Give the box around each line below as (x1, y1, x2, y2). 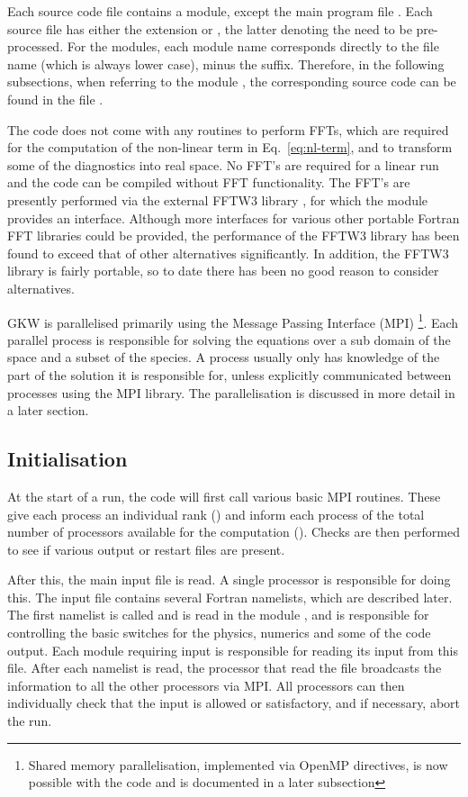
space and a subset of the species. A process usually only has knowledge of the (7, 348, 440, 367)
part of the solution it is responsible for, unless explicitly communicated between (7, 365, 452, 384)
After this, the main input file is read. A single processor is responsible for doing (7, 570, 451, 589)
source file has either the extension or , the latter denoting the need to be (7, 19, 412, 38)
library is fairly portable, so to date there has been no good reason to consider (7, 261, 439, 280)
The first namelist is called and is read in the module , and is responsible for (7, 605, 429, 624)
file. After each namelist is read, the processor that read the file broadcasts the (7, 658, 442, 677)
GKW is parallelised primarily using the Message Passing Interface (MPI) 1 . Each (7, 310, 459, 331)
